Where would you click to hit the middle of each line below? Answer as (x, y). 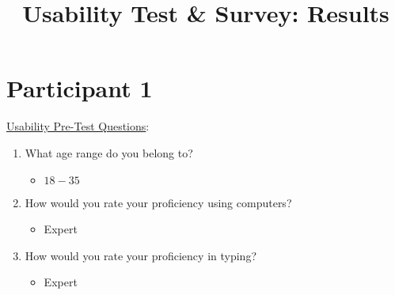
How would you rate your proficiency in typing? (141, 255)
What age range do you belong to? (109, 152)
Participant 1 (80, 88)
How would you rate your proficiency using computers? (158, 202)
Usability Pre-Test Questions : (78, 126)
